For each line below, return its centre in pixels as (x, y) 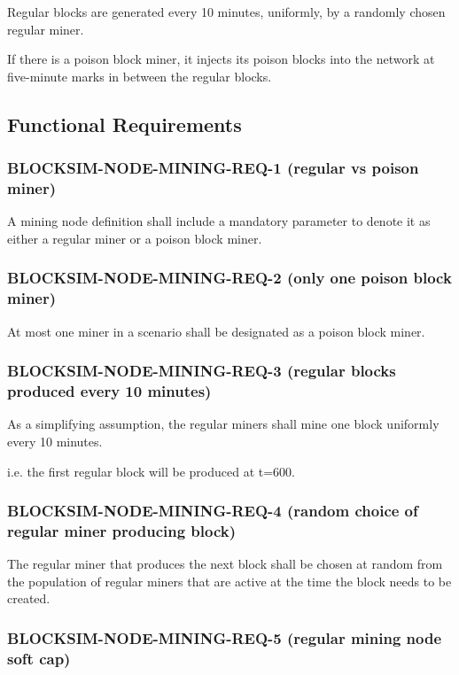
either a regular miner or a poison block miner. (135, 238)
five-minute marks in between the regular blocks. (140, 76)
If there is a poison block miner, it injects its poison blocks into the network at (221, 59)
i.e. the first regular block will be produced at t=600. (151, 471)
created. (29, 598)
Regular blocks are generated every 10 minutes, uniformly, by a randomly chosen (226, 12)
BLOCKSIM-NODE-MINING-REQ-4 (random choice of (213, 511)
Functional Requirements (124, 124)
